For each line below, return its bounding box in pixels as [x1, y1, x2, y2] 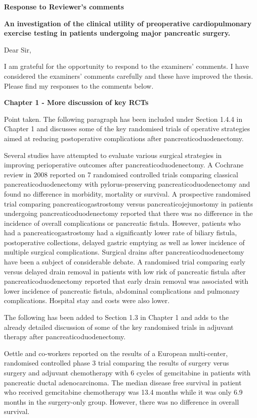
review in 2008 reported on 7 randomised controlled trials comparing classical [4, 169, 238, 179]
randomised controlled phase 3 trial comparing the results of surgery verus [4, 358, 229, 368]
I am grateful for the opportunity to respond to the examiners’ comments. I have [4, 61, 249, 71]
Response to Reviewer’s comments [4, 1, 124, 11]
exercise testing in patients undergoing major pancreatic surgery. [4, 28, 230, 38]
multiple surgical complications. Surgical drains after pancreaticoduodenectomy [4, 247, 244, 257]
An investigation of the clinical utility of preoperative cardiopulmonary [4, 18, 252, 28]
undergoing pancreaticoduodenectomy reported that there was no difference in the [4, 208, 253, 218]
